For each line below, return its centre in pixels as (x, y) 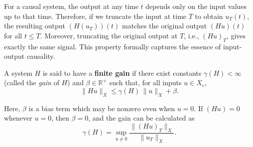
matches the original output (165, 26)
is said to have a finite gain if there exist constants (122, 73)
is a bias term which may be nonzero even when (102, 108)
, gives (236, 35)
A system (18, 73)
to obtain (209, 16)
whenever (18, 118)
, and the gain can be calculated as (141, 118)
